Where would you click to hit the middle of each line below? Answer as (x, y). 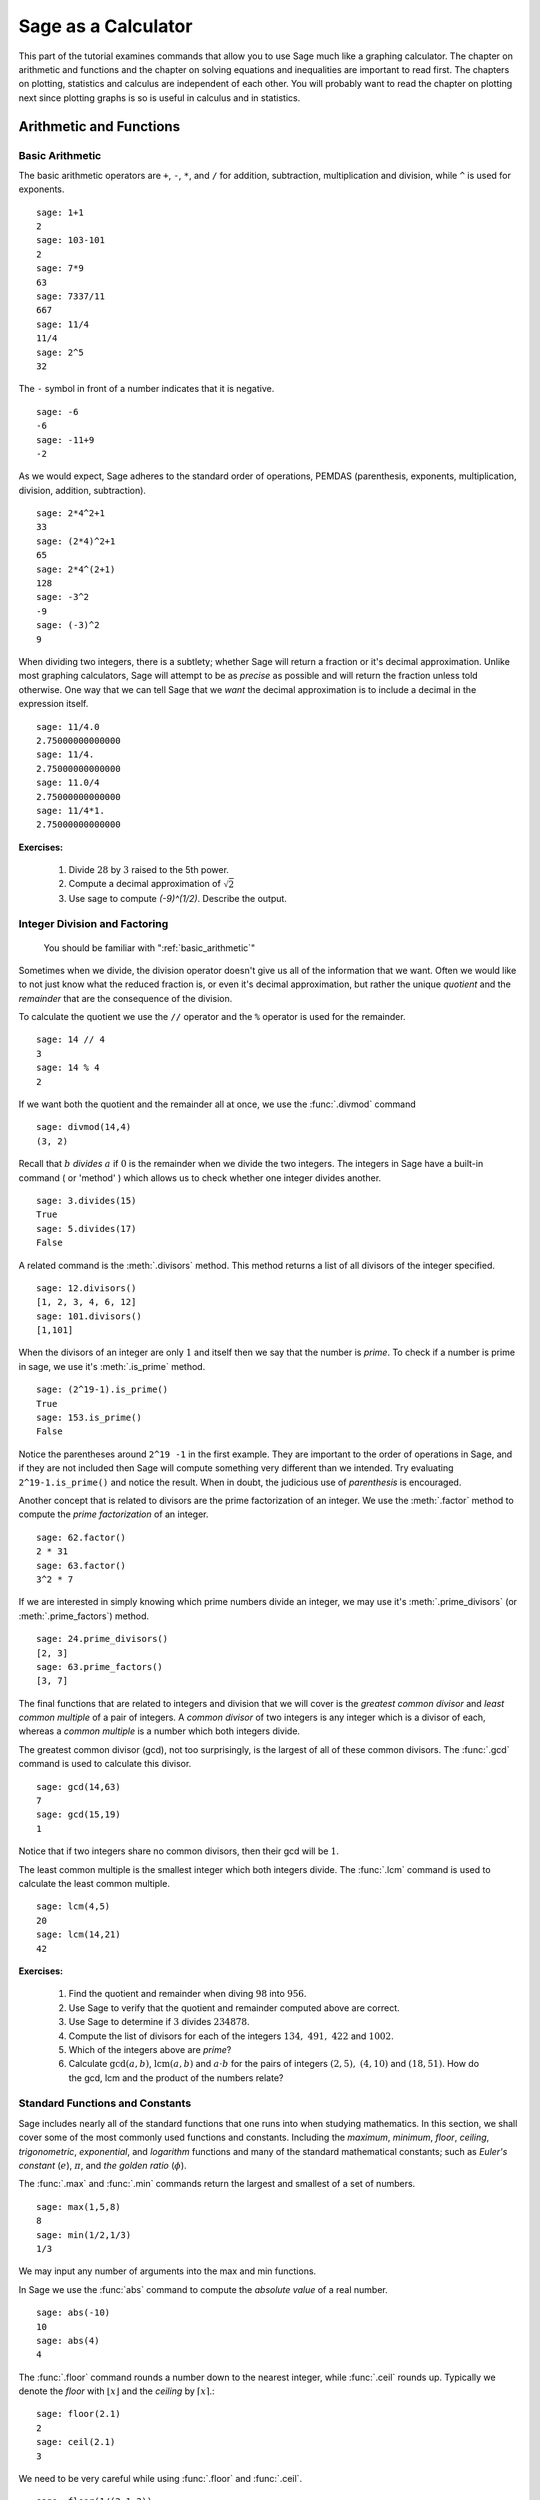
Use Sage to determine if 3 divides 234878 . (159, 2022)
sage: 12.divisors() (86, 1288)
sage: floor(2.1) (78, 2414)
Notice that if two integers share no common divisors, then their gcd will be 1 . (179, 1851)
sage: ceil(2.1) (76, 2442)
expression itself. (53, 704)
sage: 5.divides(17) (86, 1228)
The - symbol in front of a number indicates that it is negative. (146, 389)
